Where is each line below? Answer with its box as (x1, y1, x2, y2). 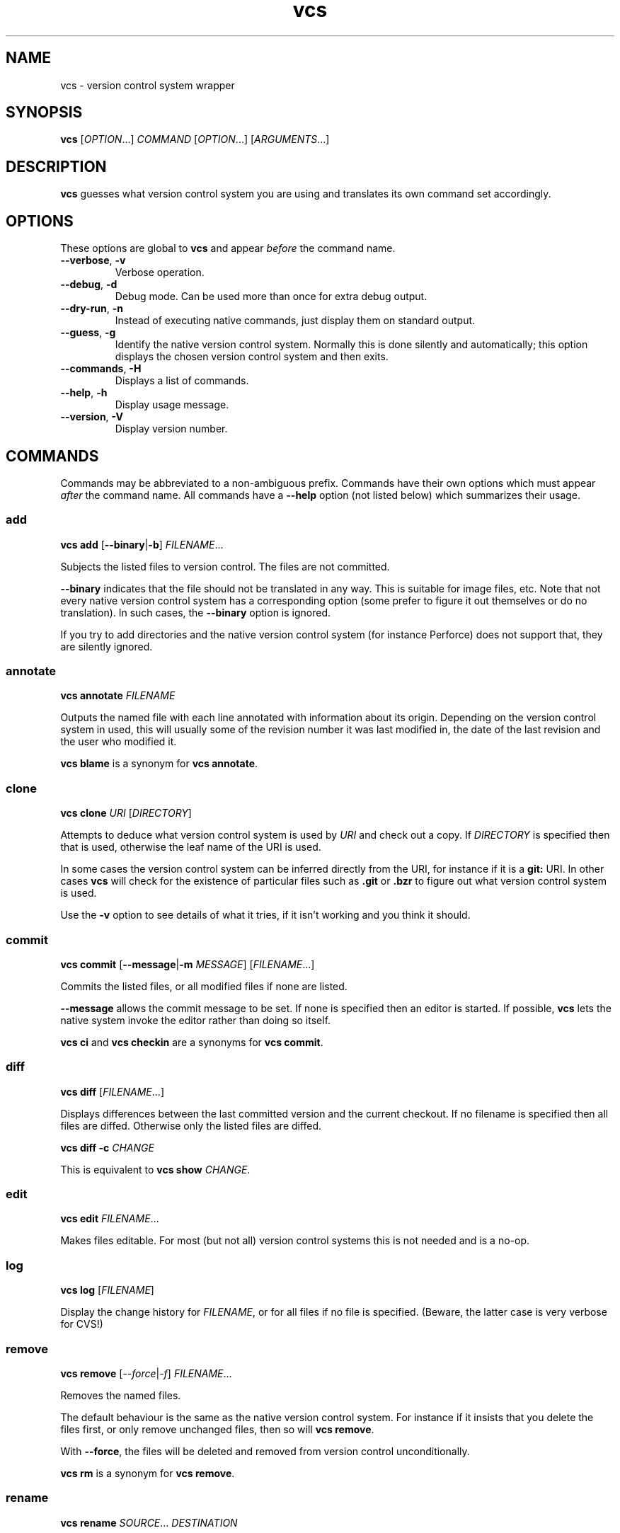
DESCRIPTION (6, 157, 107, 176)
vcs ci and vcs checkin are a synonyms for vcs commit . (60, 1035, 323, 1048)
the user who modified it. (60, 735, 177, 748)
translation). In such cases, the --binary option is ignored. (60, 606, 331, 619)
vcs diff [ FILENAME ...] (60, 1085, 165, 1098)
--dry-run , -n (60, 302, 124, 315)
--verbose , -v (60, 254, 126, 267)
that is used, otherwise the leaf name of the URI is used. (60, 841, 321, 854)
